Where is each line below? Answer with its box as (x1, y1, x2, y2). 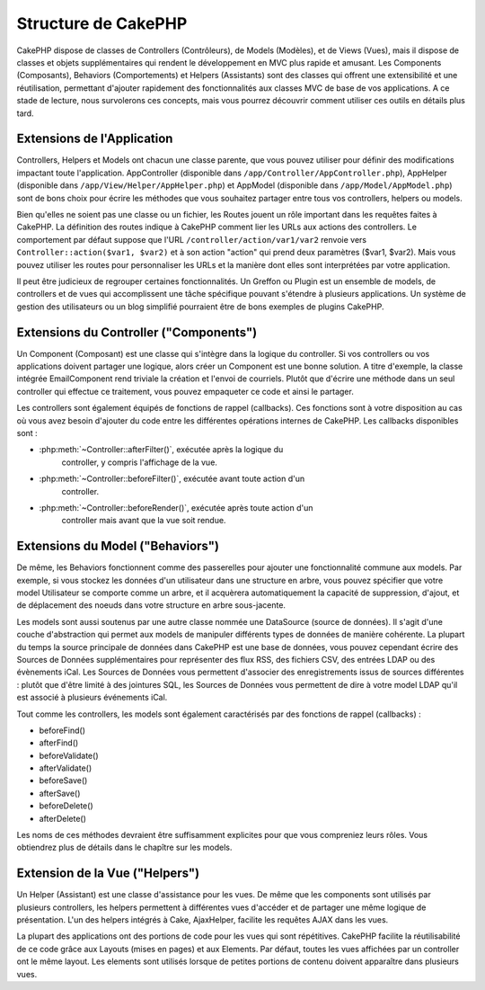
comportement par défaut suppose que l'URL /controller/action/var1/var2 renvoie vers (16, 234, 367, 245)
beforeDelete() (39, 800, 93, 811)
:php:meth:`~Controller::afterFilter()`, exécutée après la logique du (39, 444, 284, 455)
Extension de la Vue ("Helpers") (16, 866, 200, 881)
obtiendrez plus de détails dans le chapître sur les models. (16, 842, 233, 853)
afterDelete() (39, 813, 87, 824)
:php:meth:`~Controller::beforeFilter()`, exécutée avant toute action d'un (39, 473, 305, 485)
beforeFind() (39, 725, 85, 736)
